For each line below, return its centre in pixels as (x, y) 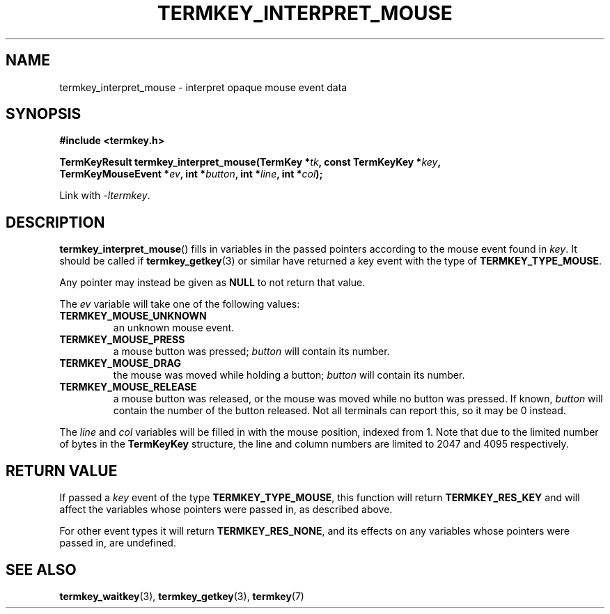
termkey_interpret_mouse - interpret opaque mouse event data (203, 87)
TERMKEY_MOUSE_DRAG (120, 363)
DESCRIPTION (55, 222)
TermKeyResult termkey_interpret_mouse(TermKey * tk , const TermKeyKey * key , (250, 162)
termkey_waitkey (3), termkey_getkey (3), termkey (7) (182, 596)
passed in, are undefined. (118, 543)
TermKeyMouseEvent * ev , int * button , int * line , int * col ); (191, 174)
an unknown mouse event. (174, 328)
